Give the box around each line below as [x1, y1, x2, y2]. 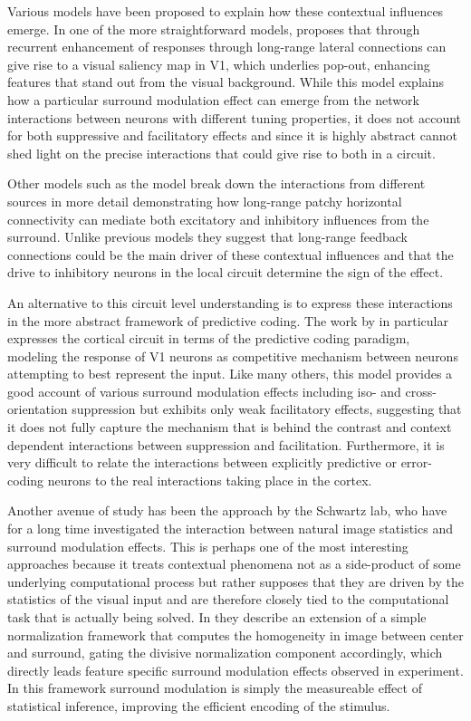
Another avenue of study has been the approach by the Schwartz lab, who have [7, 501, 447, 520]
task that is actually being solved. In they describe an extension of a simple [7, 608, 427, 626]
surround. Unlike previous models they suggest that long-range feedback [7, 227, 408, 246]
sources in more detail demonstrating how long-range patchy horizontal [7, 191, 402, 210]
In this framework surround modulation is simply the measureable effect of [7, 678, 422, 697]
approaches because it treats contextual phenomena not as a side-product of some [7, 554, 461, 573]
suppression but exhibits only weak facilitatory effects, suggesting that [72, 399, 462, 418]
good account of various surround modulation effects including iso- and [7, 381, 401, 400]
